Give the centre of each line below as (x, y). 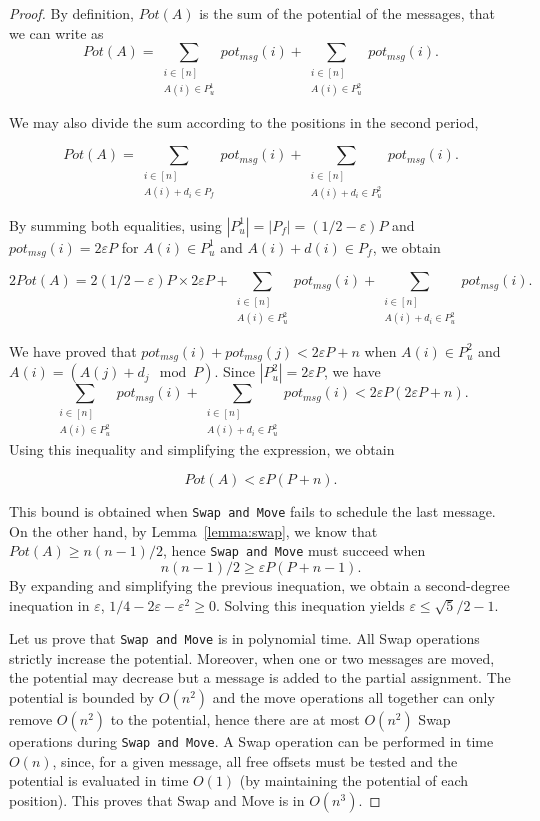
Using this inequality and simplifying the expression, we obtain (202, 448)
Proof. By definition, (71, 13)
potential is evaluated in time (99, 780)
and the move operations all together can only (353, 697)
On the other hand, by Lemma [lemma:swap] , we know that (193, 530)
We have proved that (73, 350)
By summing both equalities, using (115, 224)
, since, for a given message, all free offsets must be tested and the (255, 760)
